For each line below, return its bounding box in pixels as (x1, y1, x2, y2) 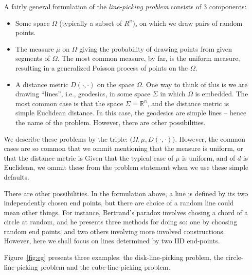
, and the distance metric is (147, 98, 229, 108)
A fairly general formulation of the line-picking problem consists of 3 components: (4, 1, 247, 11)
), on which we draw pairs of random (132, 18, 243, 28)
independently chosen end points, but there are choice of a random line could (4, 198, 234, 208)
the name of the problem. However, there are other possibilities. (15, 117, 206, 127)
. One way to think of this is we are (142, 79, 248, 89)
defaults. (4, 171, 29, 182)
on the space (97, 79, 135, 89)
